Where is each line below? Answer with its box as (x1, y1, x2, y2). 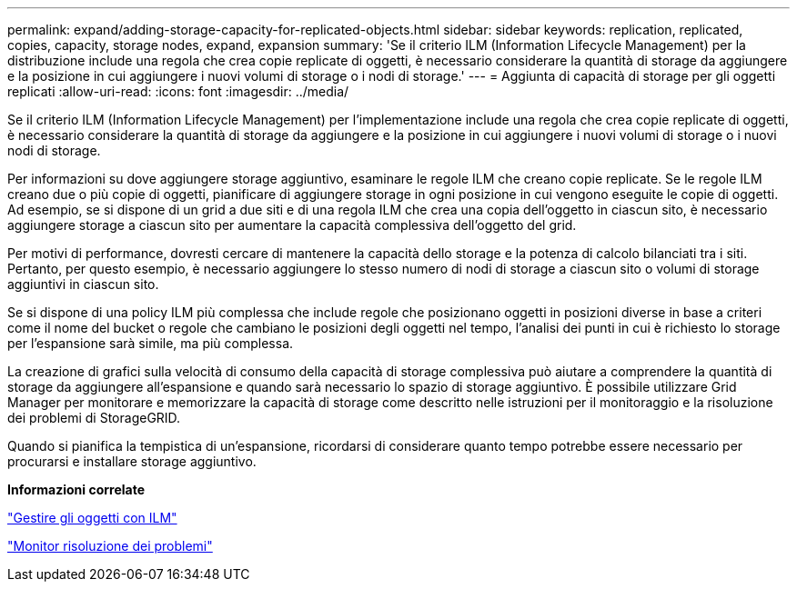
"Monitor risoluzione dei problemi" (7, 538, 213, 554)
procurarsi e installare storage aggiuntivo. (7, 454, 257, 469)
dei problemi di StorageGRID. (7, 410, 181, 425)
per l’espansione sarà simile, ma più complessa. (7, 335, 294, 351)
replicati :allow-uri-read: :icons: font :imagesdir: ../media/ (7, 84, 349, 99)
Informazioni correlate (7, 482, 146, 497)
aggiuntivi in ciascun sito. (7, 276, 159, 292)
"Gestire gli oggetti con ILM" (7, 510, 177, 525)
